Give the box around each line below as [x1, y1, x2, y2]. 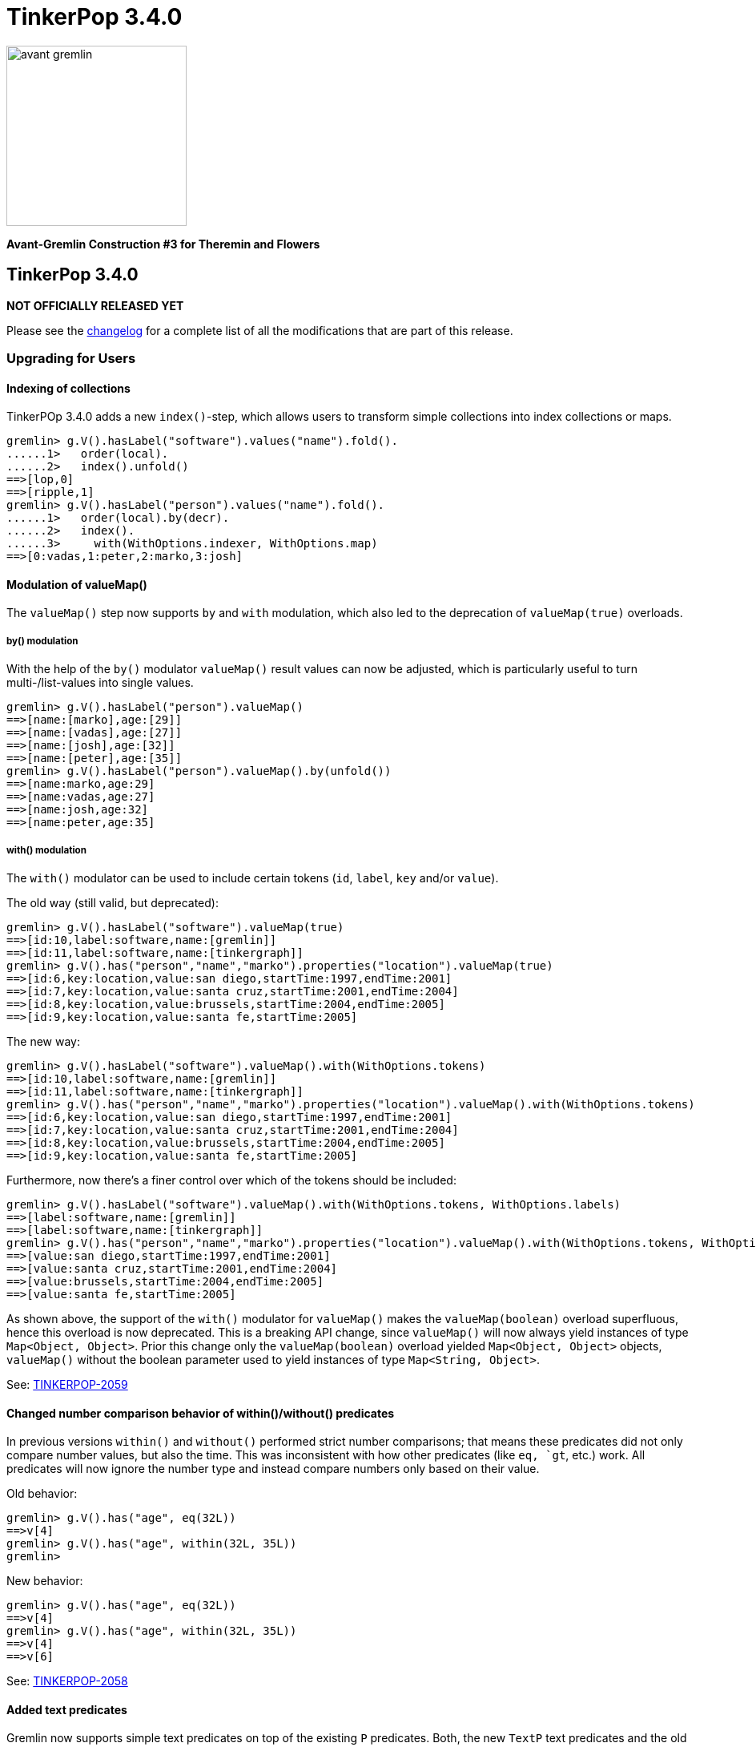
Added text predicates [6, 1702, 127, 1717]
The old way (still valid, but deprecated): [6, 895, 219, 910]
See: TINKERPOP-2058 [6, 1674, 128, 1688]
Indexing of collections [6, 381, 131, 395]
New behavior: [6, 1574, 83, 1588]
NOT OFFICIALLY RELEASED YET [6, 298, 184, 313]
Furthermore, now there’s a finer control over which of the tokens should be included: [6, 1172, 456, 1187]
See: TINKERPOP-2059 [6, 1377, 128, 1391]
